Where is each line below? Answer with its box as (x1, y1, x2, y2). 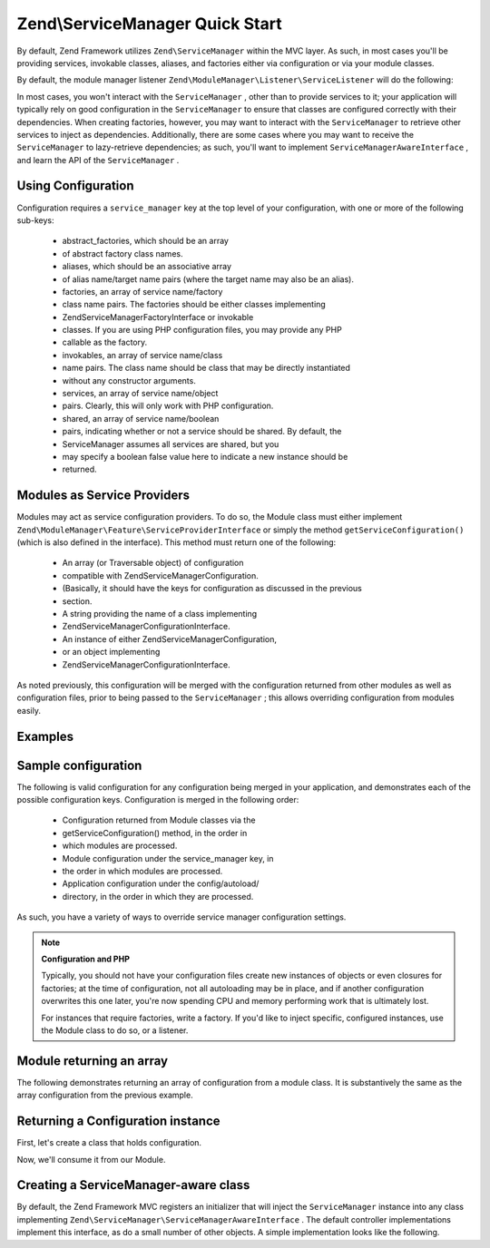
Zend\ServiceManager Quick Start (16, 14, 282, 34)
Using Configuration (16, 178, 134, 194)
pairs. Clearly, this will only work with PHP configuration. (62, 400, 274, 412)
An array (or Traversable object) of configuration (62, 558, 244, 569)
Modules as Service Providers (16, 488, 191, 503)
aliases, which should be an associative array (62, 261, 231, 272)
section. (62, 595, 93, 607)
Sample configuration (16, 757, 142, 773)
